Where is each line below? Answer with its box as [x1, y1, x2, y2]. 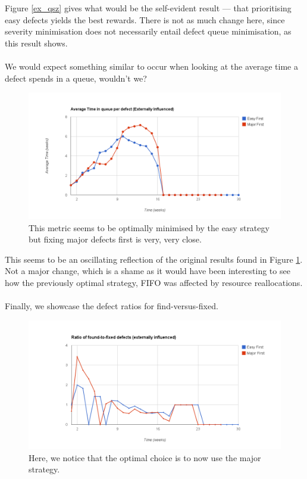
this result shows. [5, 36, 68, 49]
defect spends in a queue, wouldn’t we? [5, 71, 147, 84]
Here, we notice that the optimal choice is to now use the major [29, 451, 261, 464]
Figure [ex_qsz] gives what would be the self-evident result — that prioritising [5, 2, 292, 14]
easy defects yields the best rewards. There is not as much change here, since [5, 13, 285, 26]
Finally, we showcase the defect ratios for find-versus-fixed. [5, 300, 218, 312]
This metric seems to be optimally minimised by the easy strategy [29, 221, 270, 234]
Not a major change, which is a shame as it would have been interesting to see [5, 265, 290, 277]
